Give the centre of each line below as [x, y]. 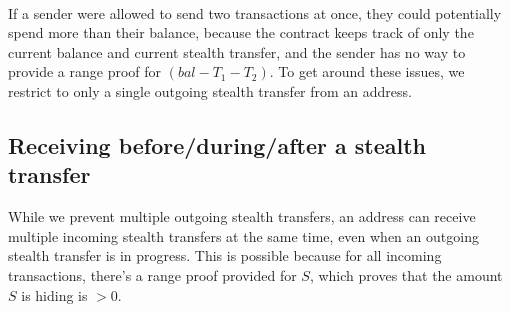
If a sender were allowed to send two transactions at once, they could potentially [255, 12]
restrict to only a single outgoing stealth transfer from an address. [210, 90]
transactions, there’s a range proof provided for [152, 274]
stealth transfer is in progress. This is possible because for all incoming [225, 255]
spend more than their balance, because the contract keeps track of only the [241, 32]
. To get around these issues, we [367, 71]
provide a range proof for [85, 71]
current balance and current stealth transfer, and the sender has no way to [237, 51]
